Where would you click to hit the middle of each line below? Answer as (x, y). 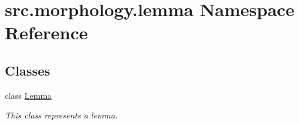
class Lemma (28, 95)
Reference (46, 32)
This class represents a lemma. (61, 115)
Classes (28, 70)
